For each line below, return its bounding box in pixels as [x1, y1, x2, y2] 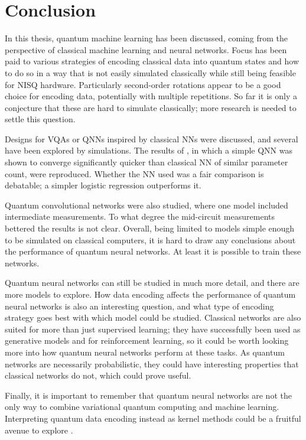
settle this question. [5, 113, 76, 125]
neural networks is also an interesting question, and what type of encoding [5, 299, 274, 312]
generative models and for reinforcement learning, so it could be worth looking [5, 334, 289, 347]
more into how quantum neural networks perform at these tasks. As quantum [5, 346, 285, 358]
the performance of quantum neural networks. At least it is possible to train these [5, 245, 301, 258]
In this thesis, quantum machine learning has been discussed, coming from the [5, 32, 288, 44]
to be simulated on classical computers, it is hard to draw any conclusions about [5, 233, 296, 246]
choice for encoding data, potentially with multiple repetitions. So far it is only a [5, 90, 297, 102]
